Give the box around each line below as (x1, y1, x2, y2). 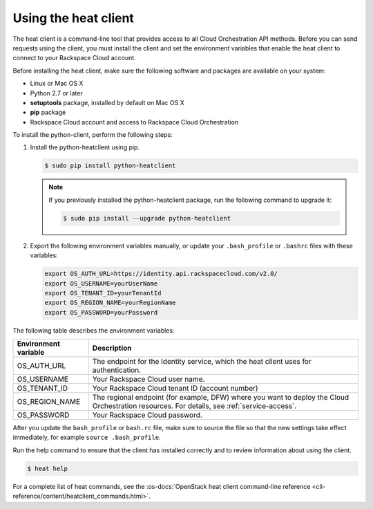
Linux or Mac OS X (30, 80, 84, 88)
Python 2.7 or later (30, 89, 83, 97)
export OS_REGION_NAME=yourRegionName (44, 299, 176, 307)
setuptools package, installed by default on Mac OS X (30, 98, 184, 107)
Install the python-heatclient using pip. (30, 143, 140, 151)
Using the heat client (12, 10, 135, 26)
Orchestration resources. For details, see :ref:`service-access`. (92, 401, 297, 411)
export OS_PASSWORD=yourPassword (44, 308, 158, 316)
